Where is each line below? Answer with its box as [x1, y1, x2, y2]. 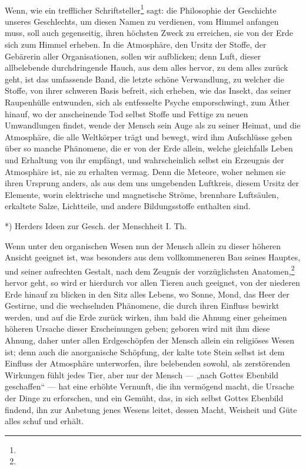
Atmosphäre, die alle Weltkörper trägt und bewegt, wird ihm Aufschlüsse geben [5, 130, 292, 143]
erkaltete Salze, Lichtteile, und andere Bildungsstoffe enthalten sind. [5, 200, 251, 212]
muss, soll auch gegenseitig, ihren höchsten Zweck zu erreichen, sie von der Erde [5, 27, 294, 39]
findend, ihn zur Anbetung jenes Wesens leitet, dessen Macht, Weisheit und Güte [5, 403, 297, 415]
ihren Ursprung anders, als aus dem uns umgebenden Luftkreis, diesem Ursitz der [5, 177, 300, 189]
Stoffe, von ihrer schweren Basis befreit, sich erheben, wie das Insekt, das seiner [5, 84, 291, 97]
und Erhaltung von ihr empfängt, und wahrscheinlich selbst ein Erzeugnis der [5, 153, 284, 166]
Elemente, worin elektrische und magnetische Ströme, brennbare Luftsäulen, [5, 188, 279, 200]
